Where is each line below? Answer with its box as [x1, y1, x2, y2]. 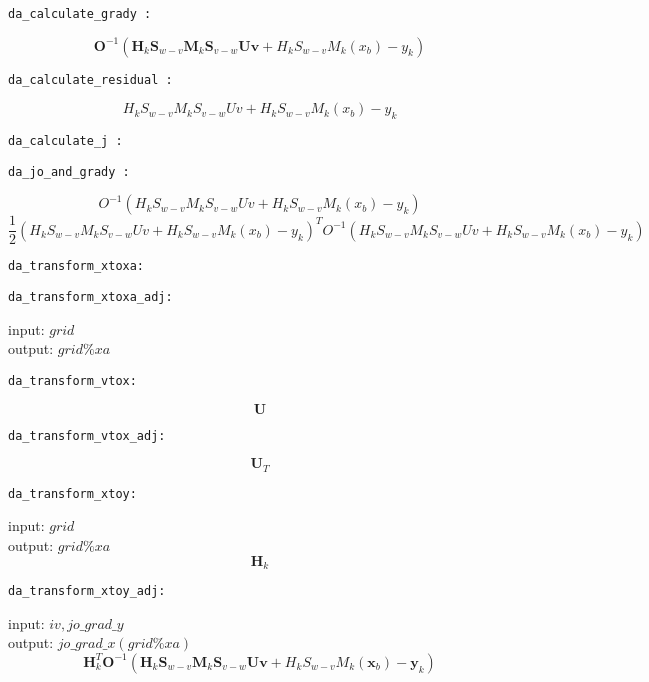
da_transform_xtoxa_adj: [8, 290, 173, 305]
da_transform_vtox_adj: [8, 428, 166, 443]
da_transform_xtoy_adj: [8, 584, 166, 599]
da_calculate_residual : [8, 72, 173, 87]
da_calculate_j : [8, 134, 123, 149]
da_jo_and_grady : [8, 164, 130, 179]
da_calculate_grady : [8, 7, 152, 21]
